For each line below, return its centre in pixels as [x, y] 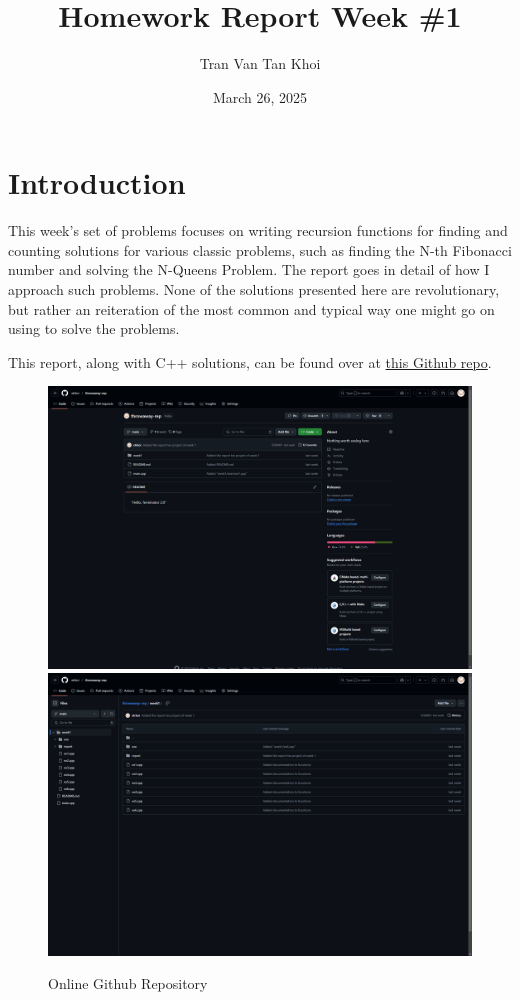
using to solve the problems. [94, 328]
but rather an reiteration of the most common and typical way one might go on [251, 308]
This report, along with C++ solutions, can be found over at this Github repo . [250, 361]
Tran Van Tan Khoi [260, 63]
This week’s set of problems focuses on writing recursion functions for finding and [258, 230]
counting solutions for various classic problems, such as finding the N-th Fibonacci [260, 249]
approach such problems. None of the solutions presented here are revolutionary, [254, 289]
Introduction [97, 182]
